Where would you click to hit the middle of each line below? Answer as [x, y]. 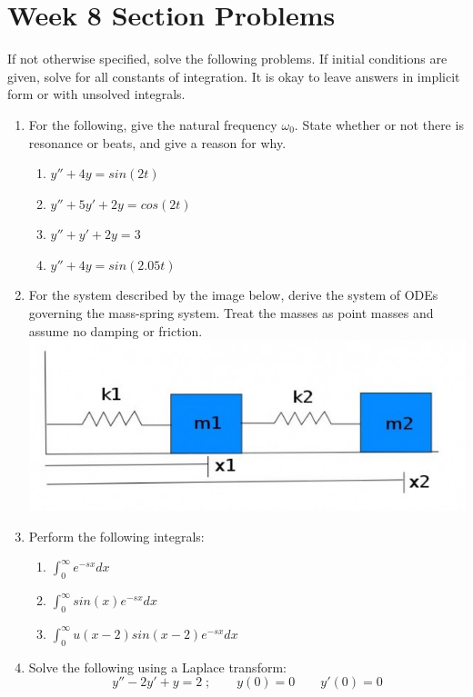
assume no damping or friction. [116, 330]
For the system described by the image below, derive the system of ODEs [233, 295]
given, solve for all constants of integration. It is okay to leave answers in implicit [234, 76]
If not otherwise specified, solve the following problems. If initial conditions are [227, 59]
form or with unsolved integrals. [96, 94]
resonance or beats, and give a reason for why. [157, 142]
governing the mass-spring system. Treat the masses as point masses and [231, 313]
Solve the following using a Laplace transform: [157, 667]
